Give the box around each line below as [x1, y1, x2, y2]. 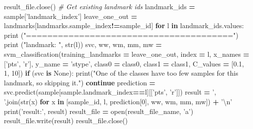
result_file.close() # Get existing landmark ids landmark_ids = [4, 1, 195, 11]
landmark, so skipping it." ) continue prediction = [4, 77, 156, 87]
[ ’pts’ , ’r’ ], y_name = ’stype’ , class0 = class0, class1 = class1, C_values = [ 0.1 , [4, 58, 244, 68]
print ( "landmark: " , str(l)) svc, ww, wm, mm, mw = [4, 39, 162, 49]
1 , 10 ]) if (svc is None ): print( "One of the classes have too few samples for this [4, 68, 238, 78]
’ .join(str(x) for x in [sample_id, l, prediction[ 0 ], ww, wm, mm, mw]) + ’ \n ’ [4, 96, 233, 106]
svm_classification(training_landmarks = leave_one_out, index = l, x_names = [4, 48, 250, 59]
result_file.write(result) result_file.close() [4, 115, 128, 126]
